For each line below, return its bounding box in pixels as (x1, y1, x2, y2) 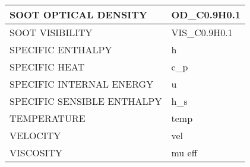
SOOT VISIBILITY (10, 25, 93, 39)
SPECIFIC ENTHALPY (10, 43, 112, 56)
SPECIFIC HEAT (10, 60, 85, 73)
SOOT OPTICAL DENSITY (10, 8, 147, 21)
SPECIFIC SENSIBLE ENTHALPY (10, 94, 162, 108)
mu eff (171, 146, 198, 159)
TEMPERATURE (10, 111, 86, 125)
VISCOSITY (10, 146, 62, 159)
